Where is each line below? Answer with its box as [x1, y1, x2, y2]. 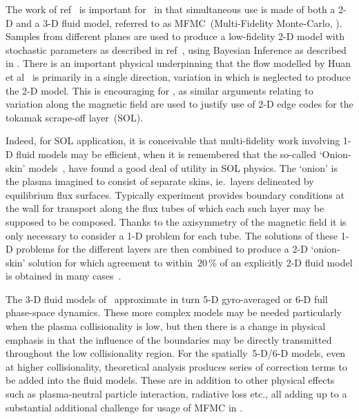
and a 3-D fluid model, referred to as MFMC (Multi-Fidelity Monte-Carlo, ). [16, 15, 342, 30]
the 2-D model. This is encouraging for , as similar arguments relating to [6, 83, 313, 97]
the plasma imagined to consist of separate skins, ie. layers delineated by [6, 174, 314, 188]
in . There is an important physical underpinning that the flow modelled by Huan [6, 56, 351, 70]
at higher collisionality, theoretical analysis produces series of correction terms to [6, 359, 347, 373]
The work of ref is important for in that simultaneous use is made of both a [6, 2, 336, 16]
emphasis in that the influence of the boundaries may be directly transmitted [6, 332, 332, 347]
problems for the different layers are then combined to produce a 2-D [16, 242, 308, 256]
